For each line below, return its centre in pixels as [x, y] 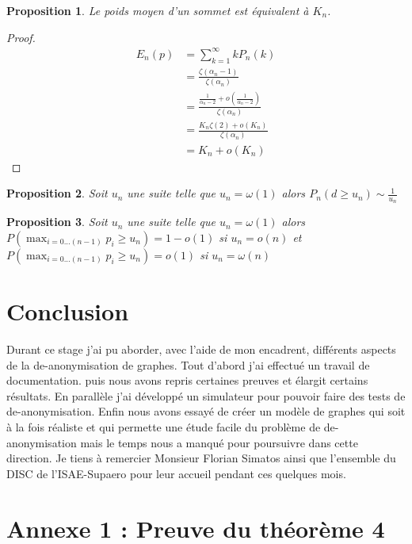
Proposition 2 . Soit [57, 193]
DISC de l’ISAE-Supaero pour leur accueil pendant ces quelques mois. [176, 473]
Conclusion [68, 311]
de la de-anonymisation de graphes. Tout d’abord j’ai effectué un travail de [188, 364]
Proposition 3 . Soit [57, 222]
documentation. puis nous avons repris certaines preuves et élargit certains [187, 380]
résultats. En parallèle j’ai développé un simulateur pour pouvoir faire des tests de [206, 395]
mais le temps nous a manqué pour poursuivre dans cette [219, 442]
